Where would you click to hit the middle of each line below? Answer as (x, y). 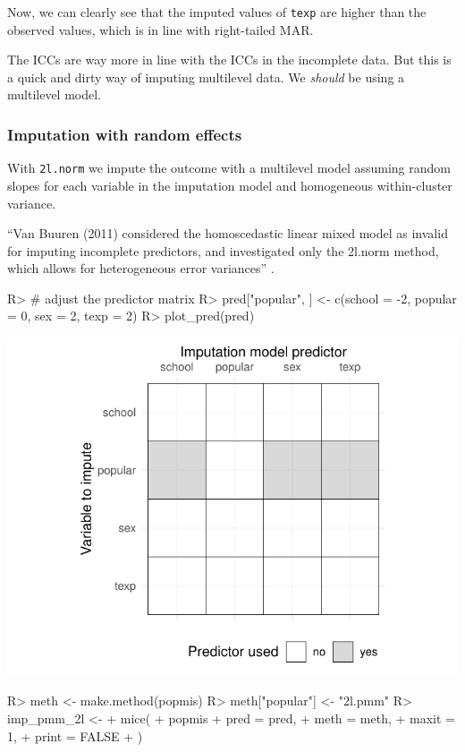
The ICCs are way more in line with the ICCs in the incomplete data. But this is (229, 60)
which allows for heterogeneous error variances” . (141, 268)
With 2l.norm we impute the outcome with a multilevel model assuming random (229, 168)
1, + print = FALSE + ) (75, 735)
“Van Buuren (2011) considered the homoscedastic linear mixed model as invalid (228, 233)
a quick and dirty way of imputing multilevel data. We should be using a (206, 77)
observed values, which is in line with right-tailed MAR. (161, 29)
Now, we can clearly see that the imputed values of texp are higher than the (217, 12)
